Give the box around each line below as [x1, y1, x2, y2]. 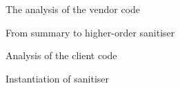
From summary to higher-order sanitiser [6, 25, 175, 39]
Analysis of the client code [6, 48, 117, 63]
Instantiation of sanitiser [6, 71, 110, 85]
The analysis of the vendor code [6, 2, 141, 16]
